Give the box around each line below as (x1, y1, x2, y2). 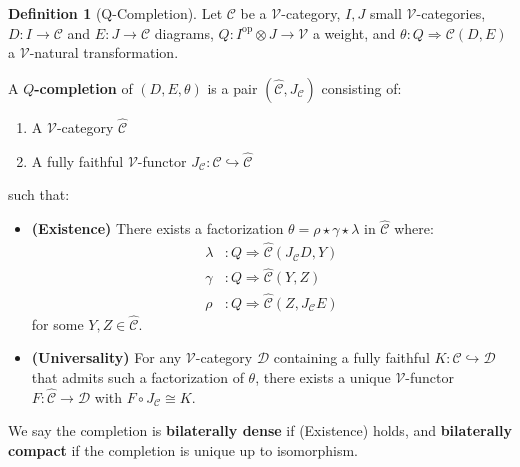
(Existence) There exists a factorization (31, 218, 284, 239)
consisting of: (321, 77, 402, 98)
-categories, (416, 3, 486, 23)
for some (31, 313, 84, 334)
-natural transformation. (29, 42, 179, 63)
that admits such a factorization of (31, 366, 244, 387)
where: (394, 218, 434, 239)
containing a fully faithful (273, 347, 430, 368)
